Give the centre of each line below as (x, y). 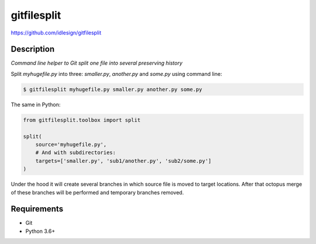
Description (33, 49)
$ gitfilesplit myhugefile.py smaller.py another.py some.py (113, 89)
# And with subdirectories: (76, 153)
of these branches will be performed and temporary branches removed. (97, 192)
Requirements (37, 209)
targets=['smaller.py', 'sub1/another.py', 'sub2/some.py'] (123, 161)
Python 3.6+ (40, 231)
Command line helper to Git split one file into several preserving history (97, 63)
